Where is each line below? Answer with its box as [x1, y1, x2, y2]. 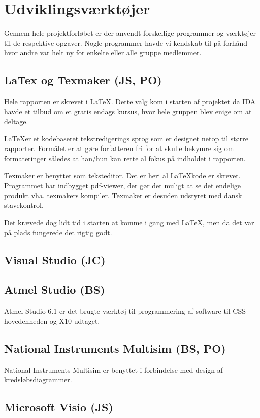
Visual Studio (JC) [4, 252, 106, 267]
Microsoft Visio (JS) [4, 399, 113, 415]
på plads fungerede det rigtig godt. [4, 227, 112, 237]
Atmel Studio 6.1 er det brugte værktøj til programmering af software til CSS [4, 306, 246, 316]
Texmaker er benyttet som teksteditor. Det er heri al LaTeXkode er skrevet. [4, 170, 241, 181]
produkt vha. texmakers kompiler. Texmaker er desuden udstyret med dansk [4, 190, 242, 200]
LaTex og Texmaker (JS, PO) [4, 72, 162, 88]
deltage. [4, 116, 28, 127]
